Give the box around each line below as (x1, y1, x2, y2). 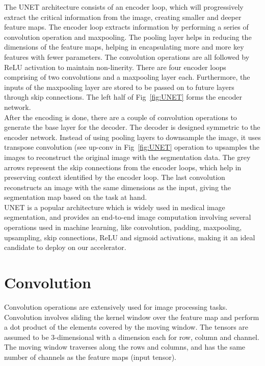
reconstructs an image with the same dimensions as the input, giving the (4, 181, 231, 192)
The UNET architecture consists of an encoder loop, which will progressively (4, 2, 244, 12)
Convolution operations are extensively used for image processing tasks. (4, 301, 228, 312)
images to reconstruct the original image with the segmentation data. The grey (4, 151, 251, 162)
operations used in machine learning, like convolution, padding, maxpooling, (4, 222, 242, 233)
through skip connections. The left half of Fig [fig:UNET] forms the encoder (4, 91, 243, 102)
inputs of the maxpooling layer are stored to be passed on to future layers (4, 81, 234, 92)
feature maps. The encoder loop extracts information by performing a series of (4, 21, 249, 32)
